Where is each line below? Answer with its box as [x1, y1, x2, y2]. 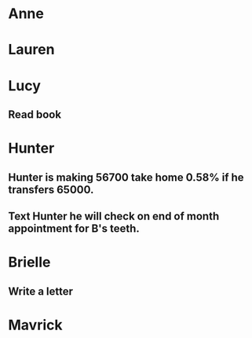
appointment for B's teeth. [8, 222, 140, 235]
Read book [8, 108, 61, 121]
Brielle [8, 253, 51, 271]
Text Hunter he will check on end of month [8, 209, 220, 222]
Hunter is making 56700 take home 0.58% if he [8, 171, 245, 184]
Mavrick [8, 316, 63, 334]
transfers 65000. [8, 182, 94, 197]
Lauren [8, 41, 55, 59]
